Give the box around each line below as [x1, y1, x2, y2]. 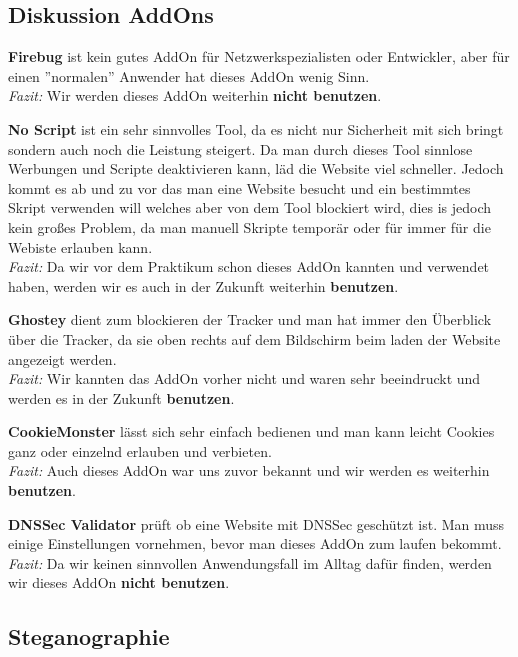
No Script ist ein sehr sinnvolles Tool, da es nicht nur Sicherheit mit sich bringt [8, 118, 504, 139]
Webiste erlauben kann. [8, 236, 153, 257]
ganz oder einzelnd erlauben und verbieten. [8, 440, 272, 461]
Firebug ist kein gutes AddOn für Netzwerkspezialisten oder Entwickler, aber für [8, 46, 510, 67]
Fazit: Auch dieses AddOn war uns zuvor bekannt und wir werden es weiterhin [8, 460, 490, 481]
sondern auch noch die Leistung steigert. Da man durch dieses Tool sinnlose [8, 138, 473, 159]
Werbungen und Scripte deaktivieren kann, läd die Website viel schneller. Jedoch [8, 158, 504, 179]
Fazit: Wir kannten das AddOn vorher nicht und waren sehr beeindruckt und [8, 368, 481, 389]
